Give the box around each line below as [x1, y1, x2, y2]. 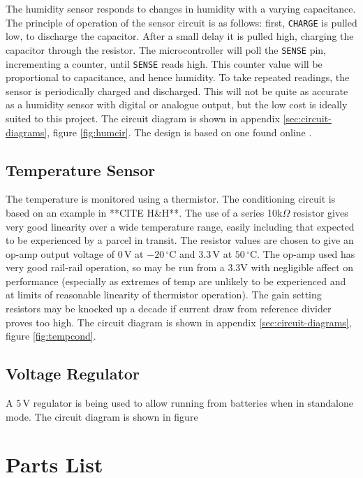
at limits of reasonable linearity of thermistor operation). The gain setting [6, 287, 322, 302]
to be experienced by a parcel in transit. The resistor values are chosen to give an [6, 233, 354, 247]
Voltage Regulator [6, 363, 140, 384]
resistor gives [292, 205, 348, 219]
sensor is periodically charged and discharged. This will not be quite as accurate [6, 83, 348, 98]
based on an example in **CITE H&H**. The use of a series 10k [6, 205, 283, 219]
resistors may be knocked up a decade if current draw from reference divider [6, 301, 332, 316]
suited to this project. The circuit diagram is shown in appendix [6, 110, 280, 125]
